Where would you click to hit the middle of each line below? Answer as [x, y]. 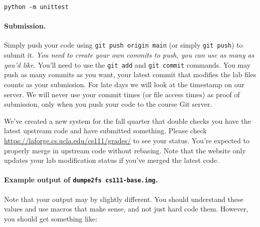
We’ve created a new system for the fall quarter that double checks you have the [127, 121]
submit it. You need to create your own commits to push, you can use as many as [129, 55]
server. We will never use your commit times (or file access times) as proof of [122, 94]
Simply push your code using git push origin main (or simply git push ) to [123, 45]
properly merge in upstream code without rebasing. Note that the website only [125, 150]
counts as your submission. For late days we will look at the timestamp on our [124, 84]
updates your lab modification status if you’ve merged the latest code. [111, 160]
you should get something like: [51, 218]
